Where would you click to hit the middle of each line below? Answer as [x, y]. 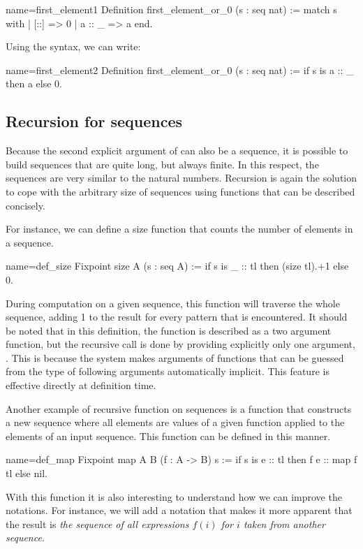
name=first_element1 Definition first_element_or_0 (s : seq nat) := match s [171, 9]
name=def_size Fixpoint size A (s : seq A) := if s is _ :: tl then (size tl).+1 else [177, 266]
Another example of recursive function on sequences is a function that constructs [179, 408]
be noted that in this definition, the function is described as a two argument [169, 330]
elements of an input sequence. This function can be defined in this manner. [168, 435]
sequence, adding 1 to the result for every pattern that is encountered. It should [177, 317]
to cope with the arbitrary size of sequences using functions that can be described [180, 191]
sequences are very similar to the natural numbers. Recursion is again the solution [181, 178]
